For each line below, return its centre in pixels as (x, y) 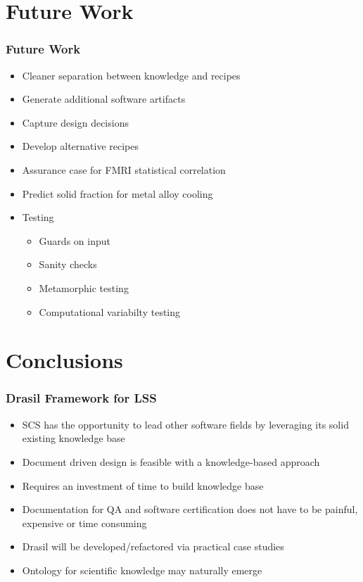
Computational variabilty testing (110, 311)
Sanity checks (68, 264)
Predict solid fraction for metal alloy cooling (117, 193)
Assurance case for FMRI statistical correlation (124, 169)
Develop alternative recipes (81, 146)
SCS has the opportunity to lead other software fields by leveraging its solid (185, 424)
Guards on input (75, 240)
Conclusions (64, 360)
